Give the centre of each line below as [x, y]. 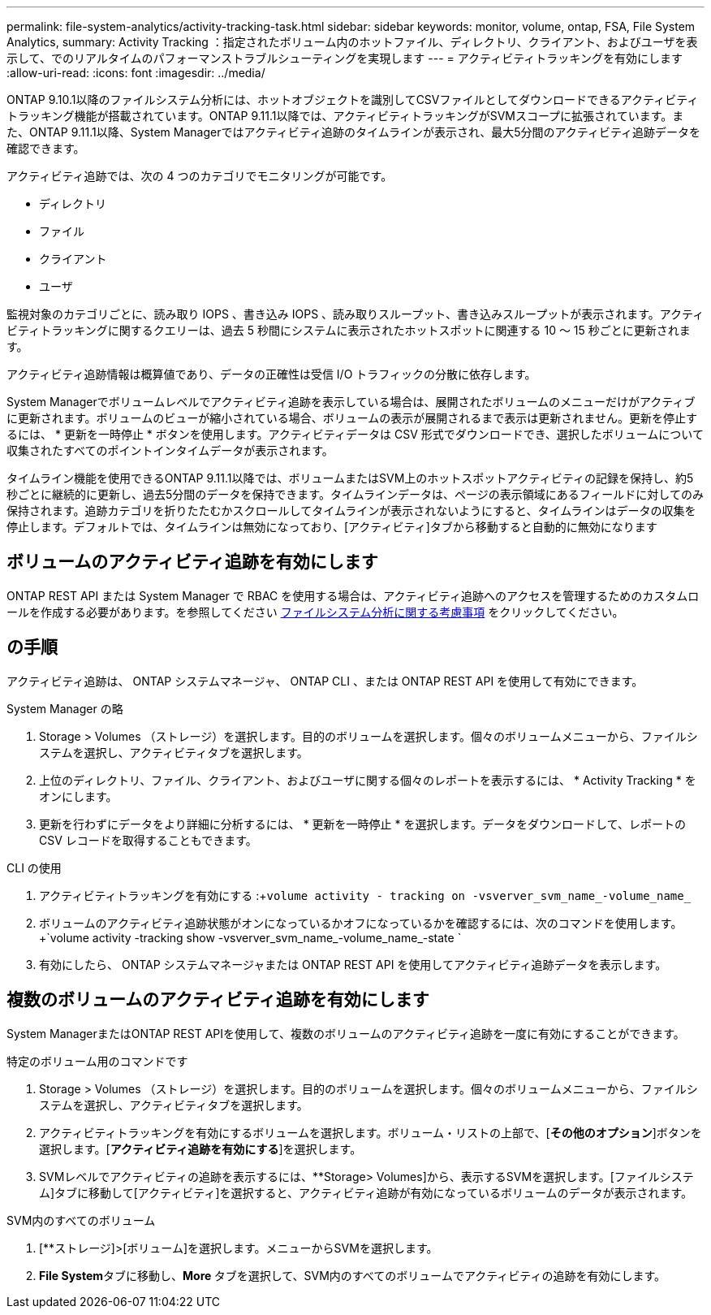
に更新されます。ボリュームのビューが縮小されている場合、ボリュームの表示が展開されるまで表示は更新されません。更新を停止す [352, 418]
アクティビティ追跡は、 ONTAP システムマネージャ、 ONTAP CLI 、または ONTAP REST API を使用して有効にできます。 [325, 681]
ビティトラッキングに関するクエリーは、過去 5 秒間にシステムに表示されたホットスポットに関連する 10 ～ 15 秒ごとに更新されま [349, 330]
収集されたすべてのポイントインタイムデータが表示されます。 [170, 450]
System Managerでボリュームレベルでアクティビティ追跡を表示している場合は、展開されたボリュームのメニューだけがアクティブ [351, 402]
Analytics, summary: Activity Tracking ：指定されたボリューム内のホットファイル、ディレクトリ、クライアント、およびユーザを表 [352, 42]
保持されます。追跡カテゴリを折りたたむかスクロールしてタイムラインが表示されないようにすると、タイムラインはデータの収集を [351, 510]
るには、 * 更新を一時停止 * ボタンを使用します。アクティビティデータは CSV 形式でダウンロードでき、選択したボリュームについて [355, 434]
